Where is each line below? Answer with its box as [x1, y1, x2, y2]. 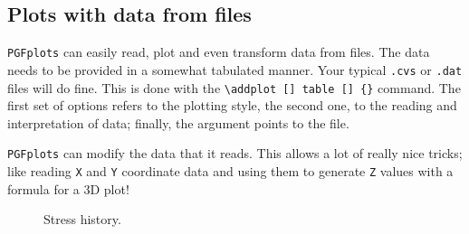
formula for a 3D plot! [7, 179, 129, 198]
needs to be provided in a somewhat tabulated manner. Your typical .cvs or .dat [7, 60, 463, 79]
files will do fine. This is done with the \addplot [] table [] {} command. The [7, 78, 461, 97]
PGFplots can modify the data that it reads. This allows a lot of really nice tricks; [7, 144, 463, 163]
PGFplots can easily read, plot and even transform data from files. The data [7, 42, 430, 61]
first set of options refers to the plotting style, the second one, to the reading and [7, 96, 457, 115]
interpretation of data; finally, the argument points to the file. [7, 113, 349, 132]
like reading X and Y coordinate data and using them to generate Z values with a [7, 162, 454, 181]
